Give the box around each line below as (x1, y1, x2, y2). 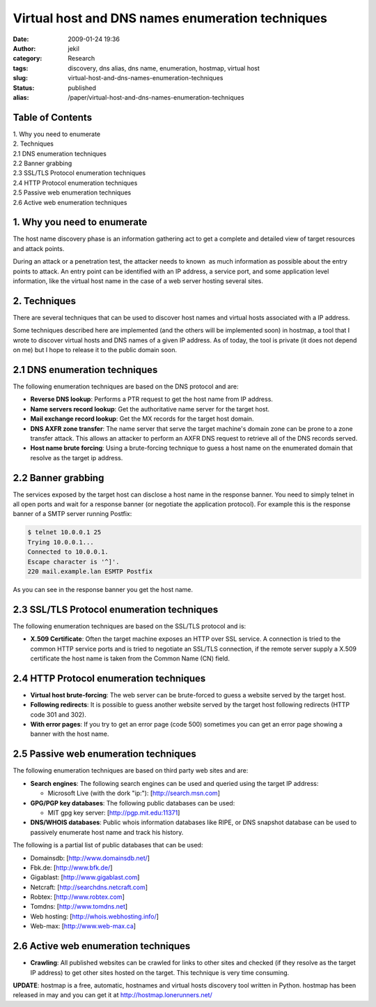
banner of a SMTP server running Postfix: (13, 510, 132, 518)
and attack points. (13, 244, 65, 252)
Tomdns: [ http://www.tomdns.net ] (30, 902, 128, 911)
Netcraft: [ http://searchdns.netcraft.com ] (30, 883, 148, 891)
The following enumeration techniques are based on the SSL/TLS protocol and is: (13, 621, 246, 630)
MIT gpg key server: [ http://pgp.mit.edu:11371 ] (47, 808, 180, 817)
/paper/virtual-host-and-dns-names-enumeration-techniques (68, 93, 244, 101)
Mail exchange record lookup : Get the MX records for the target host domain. (30, 415, 254, 423)
